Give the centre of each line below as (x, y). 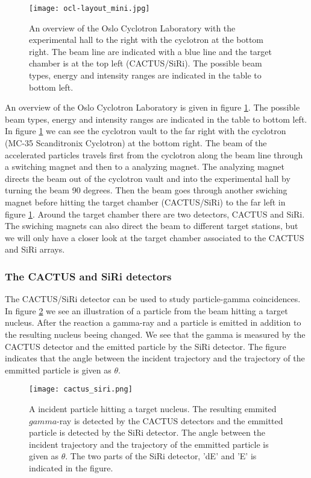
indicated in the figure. (71, 467)
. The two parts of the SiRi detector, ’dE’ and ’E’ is (161, 456)
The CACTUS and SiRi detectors (88, 276)
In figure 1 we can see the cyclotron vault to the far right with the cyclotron (146, 131)
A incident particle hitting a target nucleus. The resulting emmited (153, 408)
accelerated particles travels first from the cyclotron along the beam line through (154, 154)
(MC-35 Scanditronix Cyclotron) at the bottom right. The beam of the (136, 143)
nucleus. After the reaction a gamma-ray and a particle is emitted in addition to (153, 322)
